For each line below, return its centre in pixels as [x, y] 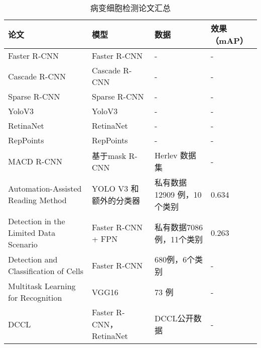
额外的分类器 [116, 200]
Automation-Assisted [45, 188]
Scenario [23, 244]
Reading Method [37, 200]
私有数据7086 [179, 227]
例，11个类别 [179, 239]
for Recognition [35, 297]
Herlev [166, 155]
